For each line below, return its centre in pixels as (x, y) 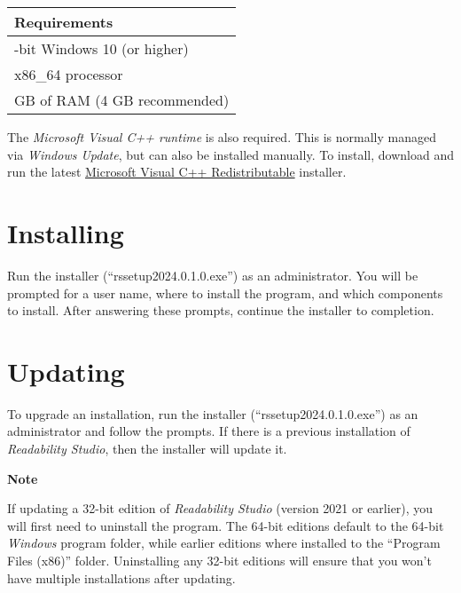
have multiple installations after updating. (121, 577)
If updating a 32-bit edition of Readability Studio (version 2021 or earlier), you (220, 508)
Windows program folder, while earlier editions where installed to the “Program (224, 543)
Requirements (64, 22)
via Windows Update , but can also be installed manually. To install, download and (230, 154)
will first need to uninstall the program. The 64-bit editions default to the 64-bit (226, 525)
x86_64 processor (69, 74)
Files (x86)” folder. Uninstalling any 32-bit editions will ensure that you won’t (219, 560)
